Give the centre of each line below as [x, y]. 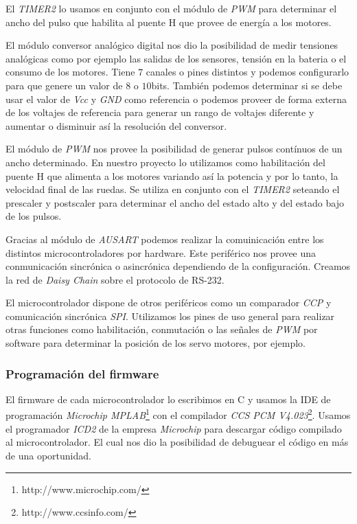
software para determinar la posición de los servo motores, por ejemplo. [156, 343]
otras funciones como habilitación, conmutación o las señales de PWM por [162, 329]
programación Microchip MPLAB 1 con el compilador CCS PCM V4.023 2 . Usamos [178, 414]
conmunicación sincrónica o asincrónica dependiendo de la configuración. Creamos [178, 266]
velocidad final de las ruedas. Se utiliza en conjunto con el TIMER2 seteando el [173, 189]
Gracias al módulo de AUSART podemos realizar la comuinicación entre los [165, 239]
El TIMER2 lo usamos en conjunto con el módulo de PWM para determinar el [171, 8]
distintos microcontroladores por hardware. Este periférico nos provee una [161, 252]
